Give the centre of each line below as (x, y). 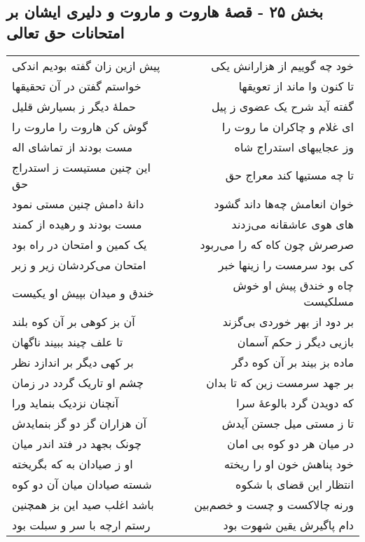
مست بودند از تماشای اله (73, 147)
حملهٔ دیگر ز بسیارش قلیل (74, 106)
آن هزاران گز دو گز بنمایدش (79, 423)
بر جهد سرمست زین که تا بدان (280, 382)
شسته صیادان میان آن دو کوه (82, 484)
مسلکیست (329, 301)
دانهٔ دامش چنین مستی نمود (78, 203)
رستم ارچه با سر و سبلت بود (81, 524)
